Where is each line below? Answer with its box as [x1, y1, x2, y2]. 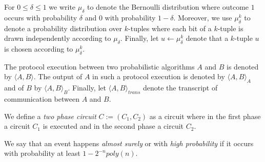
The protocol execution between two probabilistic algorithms [4, 61, 195, 72]
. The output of [33, 71, 83, 82]
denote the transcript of [142, 82, 218, 93]
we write [49, 2, 76, 12]
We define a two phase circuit [4, 110, 96, 121]
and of [4, 82, 24, 93]
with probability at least [4, 148, 80, 158]
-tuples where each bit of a [128, 22, 212, 33]
